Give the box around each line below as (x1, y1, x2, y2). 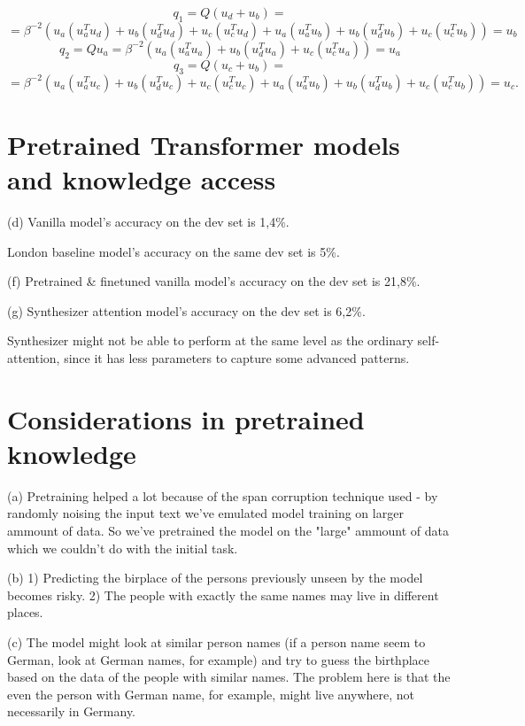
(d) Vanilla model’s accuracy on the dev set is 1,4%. (7, 212, 290, 230)
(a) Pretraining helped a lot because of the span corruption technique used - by (7, 486, 438, 505)
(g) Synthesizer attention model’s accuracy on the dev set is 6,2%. (7, 301, 366, 320)
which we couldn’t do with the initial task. (7, 538, 238, 557)
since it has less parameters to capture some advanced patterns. (64, 348, 410, 367)
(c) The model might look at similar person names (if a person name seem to (7, 632, 426, 651)
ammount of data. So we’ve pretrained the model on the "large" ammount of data (7, 521, 450, 539)
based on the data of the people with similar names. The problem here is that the (7, 668, 451, 686)
